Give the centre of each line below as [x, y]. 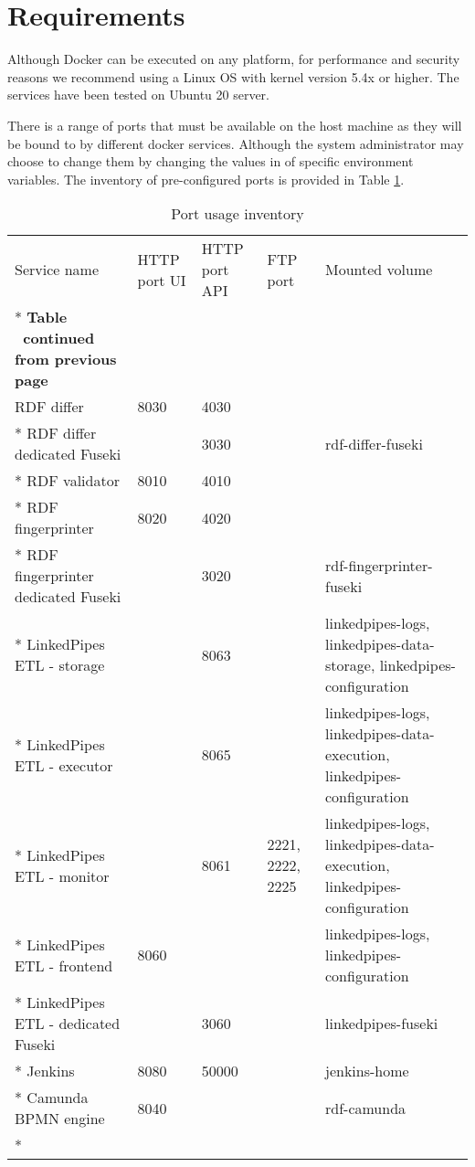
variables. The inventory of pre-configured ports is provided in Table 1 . [206, 179]
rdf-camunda [365, 1108]
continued [59, 338]
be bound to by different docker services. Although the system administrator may [236, 143]
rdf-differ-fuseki [374, 443]
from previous [66, 359]
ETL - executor [64, 765]
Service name [57, 270]
